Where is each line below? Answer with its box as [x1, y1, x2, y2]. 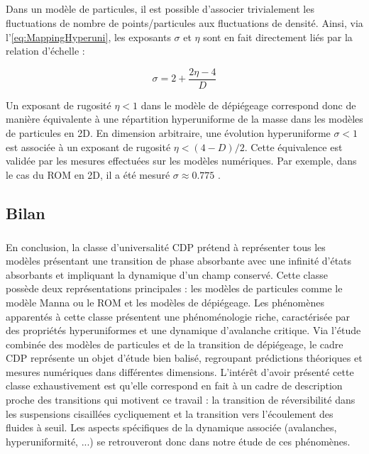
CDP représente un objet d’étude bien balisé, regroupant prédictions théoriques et [6, 350, 363, 365]
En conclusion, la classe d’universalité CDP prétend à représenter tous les [6, 239, 326, 254]
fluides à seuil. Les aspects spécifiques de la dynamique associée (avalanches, [6, 420, 337, 435]
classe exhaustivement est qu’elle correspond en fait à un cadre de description [6, 378, 343, 393]
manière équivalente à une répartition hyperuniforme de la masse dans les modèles [6, 111, 363, 126]
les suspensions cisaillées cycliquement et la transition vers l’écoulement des [6, 406, 334, 421]
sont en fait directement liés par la [203, 29, 353, 44]
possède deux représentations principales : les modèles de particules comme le [6, 281, 343, 296]
